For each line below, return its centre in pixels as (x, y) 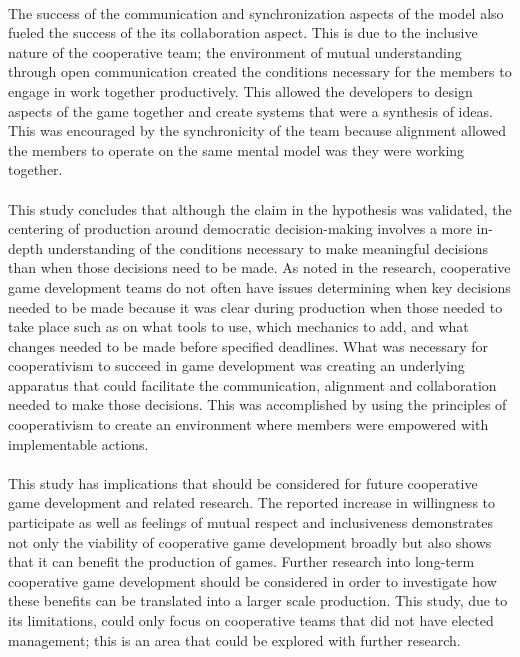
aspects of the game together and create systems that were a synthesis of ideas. (250, 110)
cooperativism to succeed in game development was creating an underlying (236, 365)
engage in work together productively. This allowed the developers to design (240, 90)
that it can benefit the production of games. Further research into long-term (241, 561)
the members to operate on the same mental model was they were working (236, 149)
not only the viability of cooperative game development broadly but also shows (250, 541)
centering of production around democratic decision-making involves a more (240, 228)
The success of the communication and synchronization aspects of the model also (256, 12)
